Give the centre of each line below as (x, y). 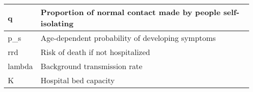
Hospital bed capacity (78, 80)
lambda (20, 66)
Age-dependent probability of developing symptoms (128, 38)
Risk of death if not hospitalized (95, 52)
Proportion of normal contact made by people (131, 12)
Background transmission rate (91, 66)
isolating (57, 23)
